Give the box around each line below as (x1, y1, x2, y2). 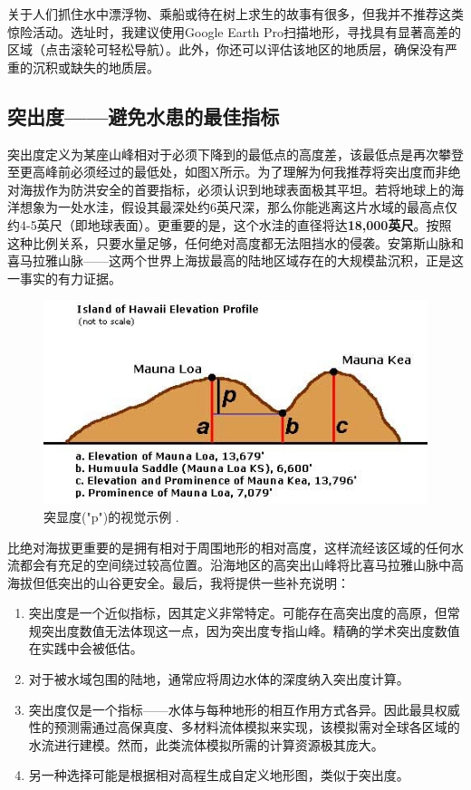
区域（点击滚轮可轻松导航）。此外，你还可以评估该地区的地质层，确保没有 (7, 40, 445, 59)
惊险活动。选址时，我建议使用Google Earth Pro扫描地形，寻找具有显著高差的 (7, 22, 462, 41)
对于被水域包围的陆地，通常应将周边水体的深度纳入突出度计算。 (28, 670, 409, 689)
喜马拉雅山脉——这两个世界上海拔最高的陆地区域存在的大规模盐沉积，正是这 (7, 251, 464, 270)
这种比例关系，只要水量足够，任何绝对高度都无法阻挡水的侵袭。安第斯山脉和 (7, 233, 464, 252)
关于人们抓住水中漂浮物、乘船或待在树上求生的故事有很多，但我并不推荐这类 (7, 5, 464, 23)
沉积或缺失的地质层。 (32, 57, 159, 76)
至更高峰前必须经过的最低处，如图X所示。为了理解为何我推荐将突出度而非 (7, 162, 448, 181)
